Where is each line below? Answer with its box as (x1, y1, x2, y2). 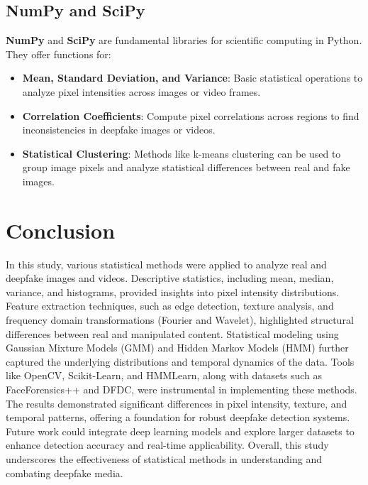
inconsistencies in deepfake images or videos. (22, 122, 216, 137)
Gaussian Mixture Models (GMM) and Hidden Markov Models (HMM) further (6, 340, 349, 355)
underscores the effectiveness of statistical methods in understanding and (6, 451, 322, 466)
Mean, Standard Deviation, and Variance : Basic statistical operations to (22, 70, 363, 85)
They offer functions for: (6, 46, 111, 61)
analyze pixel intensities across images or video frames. (22, 84, 261, 99)
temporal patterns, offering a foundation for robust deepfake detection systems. (6, 410, 350, 425)
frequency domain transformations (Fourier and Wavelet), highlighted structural (6, 312, 354, 327)
